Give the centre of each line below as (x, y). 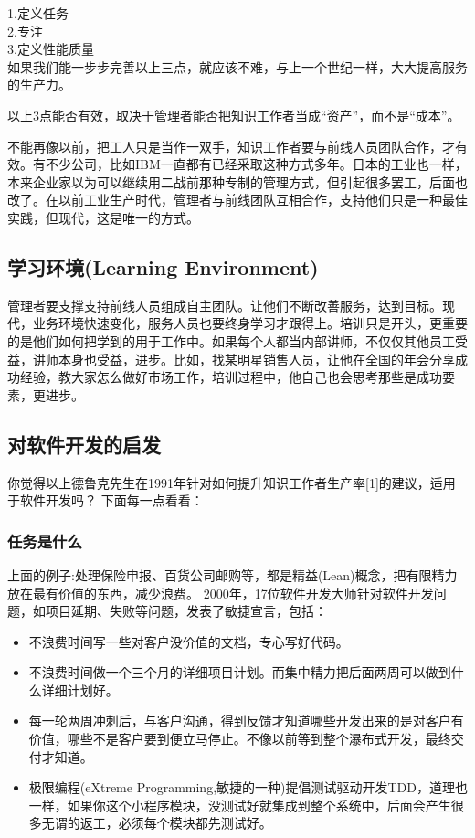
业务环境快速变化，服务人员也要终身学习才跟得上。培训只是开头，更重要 (250, 323)
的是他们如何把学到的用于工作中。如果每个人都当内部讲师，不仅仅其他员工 (231, 340)
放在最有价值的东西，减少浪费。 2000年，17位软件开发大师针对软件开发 (221, 593)
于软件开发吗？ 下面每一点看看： (106, 500)
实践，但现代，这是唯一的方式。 (103, 217)
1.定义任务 (38, 13)
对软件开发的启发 (84, 444)
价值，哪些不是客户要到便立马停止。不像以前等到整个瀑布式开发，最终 (240, 739)
